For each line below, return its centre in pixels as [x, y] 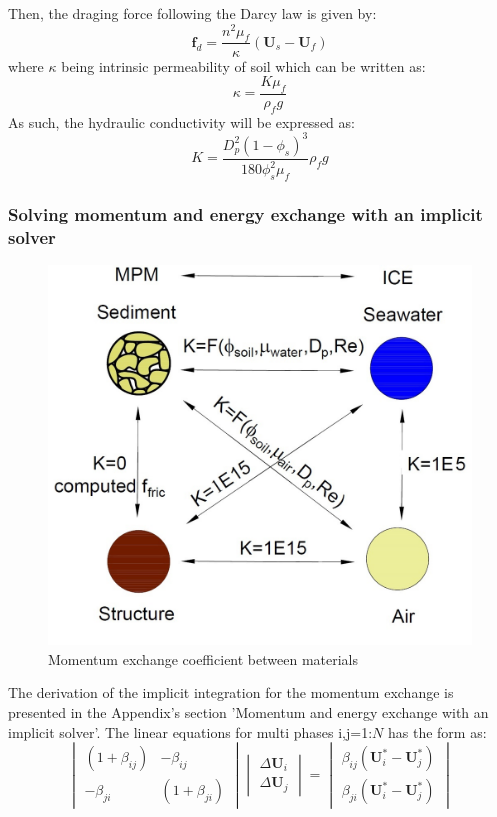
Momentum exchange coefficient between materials [203, 658]
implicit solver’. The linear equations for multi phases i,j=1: [190, 731]
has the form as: [437, 731]
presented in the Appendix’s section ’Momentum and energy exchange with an [248, 712]
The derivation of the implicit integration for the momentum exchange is [231, 692]
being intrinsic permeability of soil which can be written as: [243, 65]
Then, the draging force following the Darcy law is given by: [192, 13]
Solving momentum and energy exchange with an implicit [245, 213]
